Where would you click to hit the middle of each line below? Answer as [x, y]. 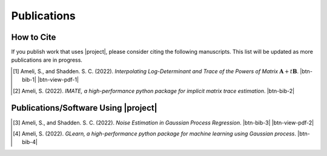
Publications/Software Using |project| [84, 108]
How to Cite [34, 37]
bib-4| [30, 142]
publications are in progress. [47, 60]
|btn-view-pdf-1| [58, 80]
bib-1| [29, 80]
